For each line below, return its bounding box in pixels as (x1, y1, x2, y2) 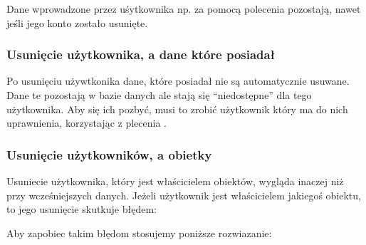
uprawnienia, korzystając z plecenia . (6, 115, 167, 130)
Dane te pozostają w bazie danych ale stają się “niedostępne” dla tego (6, 88, 312, 102)
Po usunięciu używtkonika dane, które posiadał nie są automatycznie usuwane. (6, 73, 350, 88)
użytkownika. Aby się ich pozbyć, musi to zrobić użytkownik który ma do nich (6, 101, 348, 116)
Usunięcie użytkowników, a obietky (6, 145, 212, 163)
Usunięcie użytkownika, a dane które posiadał (6, 46, 276, 63)
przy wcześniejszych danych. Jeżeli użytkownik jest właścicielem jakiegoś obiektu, (6, 187, 361, 202)
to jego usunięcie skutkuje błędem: (6, 202, 157, 217)
